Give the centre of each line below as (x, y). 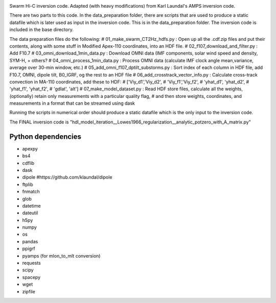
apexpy (30, 148)
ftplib (28, 184)
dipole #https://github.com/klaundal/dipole (67, 177)
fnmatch (31, 192)
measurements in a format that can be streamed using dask (72, 103)
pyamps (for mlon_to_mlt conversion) (61, 256)
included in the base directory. (41, 30)
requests (31, 263)
